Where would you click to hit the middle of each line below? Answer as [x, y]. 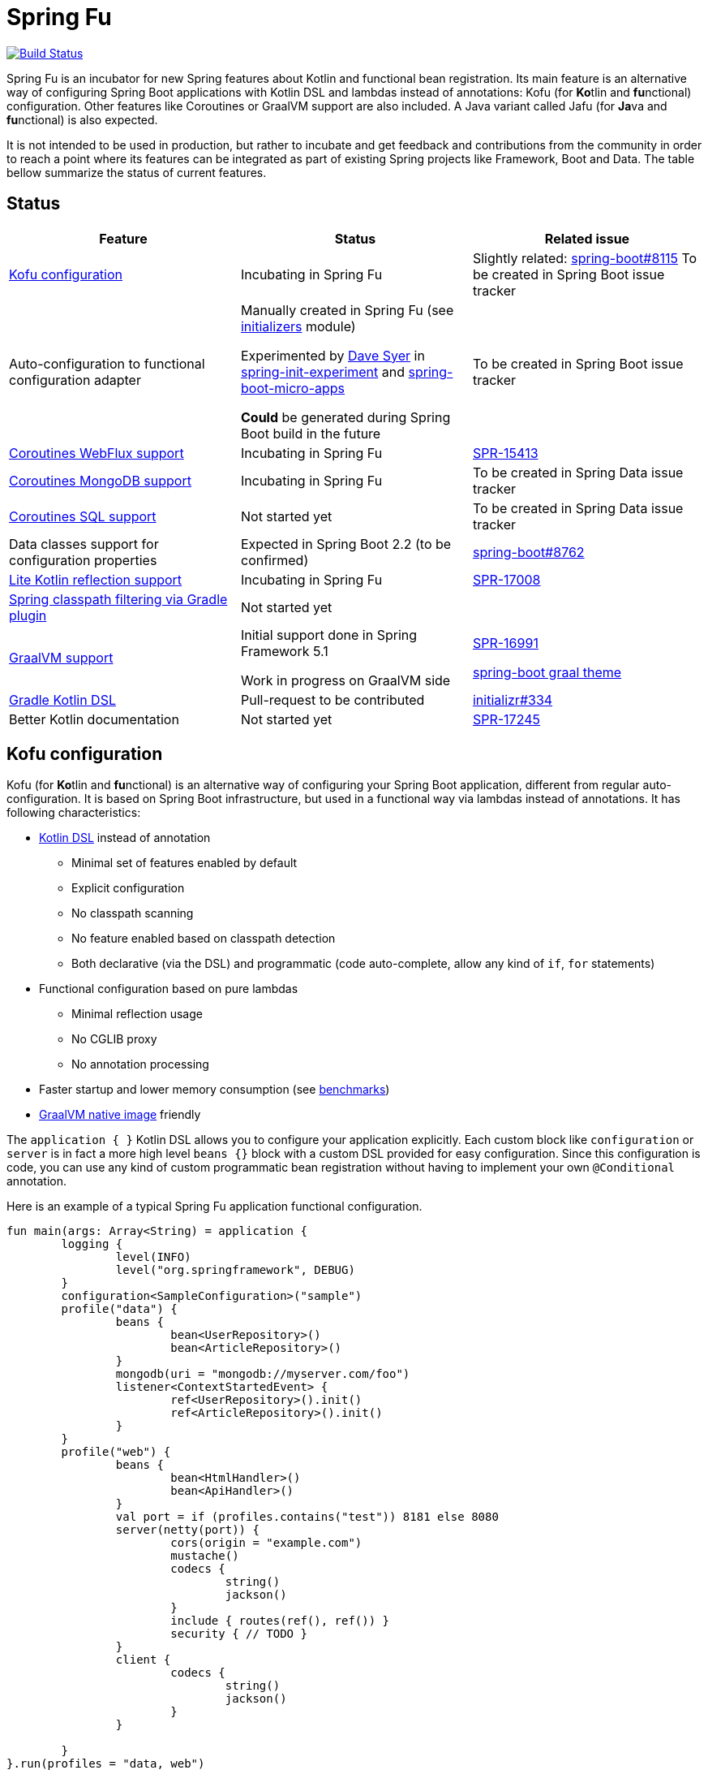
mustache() [205, 1556]
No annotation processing [140, 1064]
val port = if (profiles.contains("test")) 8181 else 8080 [307, 1517]
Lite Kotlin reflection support [96, 579]
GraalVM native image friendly [120, 1115]
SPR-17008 [506, 579]
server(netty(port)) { [187, 1530]
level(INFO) [153, 1257]
